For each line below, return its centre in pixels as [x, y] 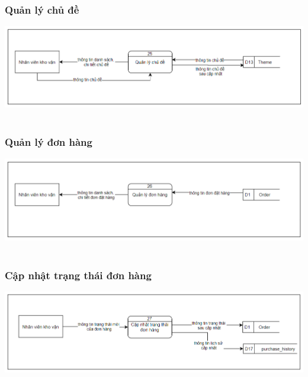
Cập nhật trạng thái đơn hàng [78, 275]
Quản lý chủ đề [42, 9]
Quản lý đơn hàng [49, 142]
